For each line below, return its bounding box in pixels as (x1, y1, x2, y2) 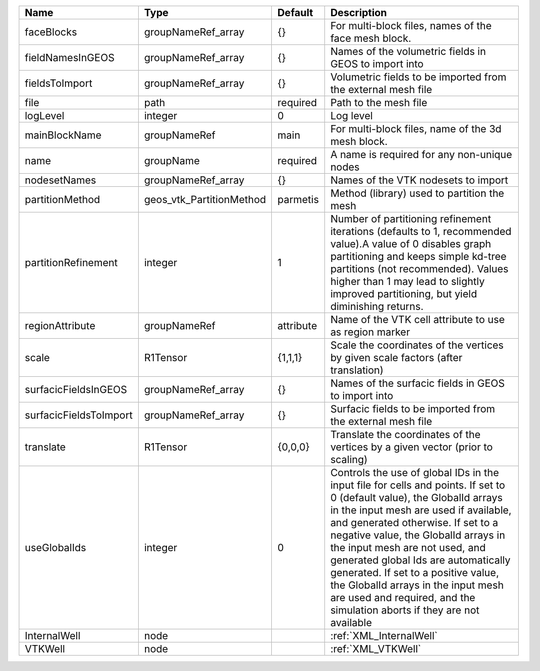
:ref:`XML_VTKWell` (330, 642, 422, 655)
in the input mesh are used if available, (330, 503, 512, 517)
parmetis (277, 193, 320, 206)
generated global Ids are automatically (330, 553, 511, 567)
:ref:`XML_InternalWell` (330, 629, 439, 642)
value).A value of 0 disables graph (330, 237, 492, 250)
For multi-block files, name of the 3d (330, 122, 502, 135)
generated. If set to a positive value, (330, 566, 500, 579)
